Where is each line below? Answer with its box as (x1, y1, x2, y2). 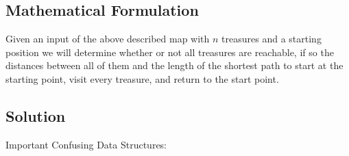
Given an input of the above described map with (5, 31, 210, 46)
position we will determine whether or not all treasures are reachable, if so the (5, 44, 334, 59)
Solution (5, 105, 66, 126)
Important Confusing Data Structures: (5, 137, 167, 151)
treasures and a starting (221, 31, 322, 46)
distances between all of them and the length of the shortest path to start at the (5, 58, 344, 73)
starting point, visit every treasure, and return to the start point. (5, 71, 279, 86)
